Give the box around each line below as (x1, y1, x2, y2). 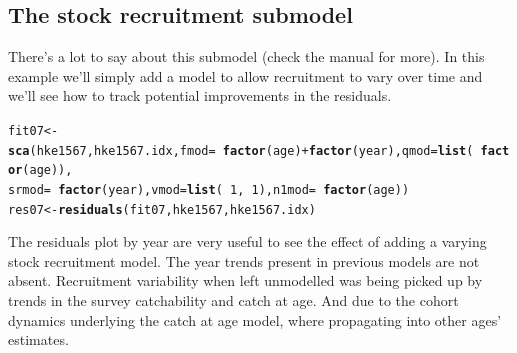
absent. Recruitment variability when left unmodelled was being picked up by (8, 270, 483, 291)
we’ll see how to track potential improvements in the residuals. (8, 85, 392, 106)
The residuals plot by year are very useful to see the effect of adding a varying (8, 231, 487, 252)
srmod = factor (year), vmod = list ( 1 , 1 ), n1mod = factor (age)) (8, 182, 410, 197)
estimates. (8, 329, 69, 350)
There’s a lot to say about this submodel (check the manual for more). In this (8, 46, 485, 67)
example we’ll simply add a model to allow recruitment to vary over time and (8, 65, 483, 86)
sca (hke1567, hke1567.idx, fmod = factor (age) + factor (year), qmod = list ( (8, 143, 474, 158)
